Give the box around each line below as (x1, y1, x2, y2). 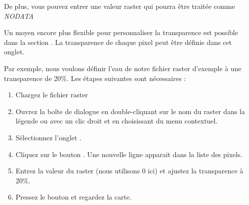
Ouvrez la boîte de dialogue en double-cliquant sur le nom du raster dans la (15, 106, 245, 116)
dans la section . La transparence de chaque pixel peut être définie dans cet (4, 37, 232, 47)
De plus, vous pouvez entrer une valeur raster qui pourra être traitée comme (4, 1, 235, 11)
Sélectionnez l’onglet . (15, 132, 82, 142)
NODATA (4, 10, 34, 21)
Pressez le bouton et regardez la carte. (15, 192, 131, 202)
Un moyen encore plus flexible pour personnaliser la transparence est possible (4, 27, 238, 38)
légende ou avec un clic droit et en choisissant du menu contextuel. (15, 116, 218, 126)
